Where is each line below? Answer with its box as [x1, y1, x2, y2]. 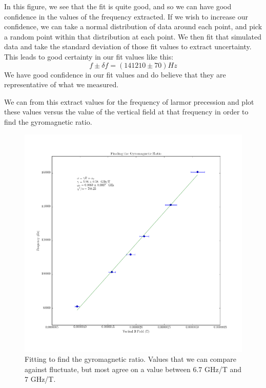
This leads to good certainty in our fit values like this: [4, 51, 174, 62]
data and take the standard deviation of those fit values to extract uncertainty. [4, 41, 252, 52]
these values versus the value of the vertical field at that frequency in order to [4, 106, 249, 117]
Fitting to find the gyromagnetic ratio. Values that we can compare [25, 354, 236, 364]
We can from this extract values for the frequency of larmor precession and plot [4, 96, 254, 107]
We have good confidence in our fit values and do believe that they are [4, 69, 226, 80]
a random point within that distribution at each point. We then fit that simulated [4, 31, 261, 42]
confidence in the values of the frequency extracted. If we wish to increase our [4, 11, 248, 22]
